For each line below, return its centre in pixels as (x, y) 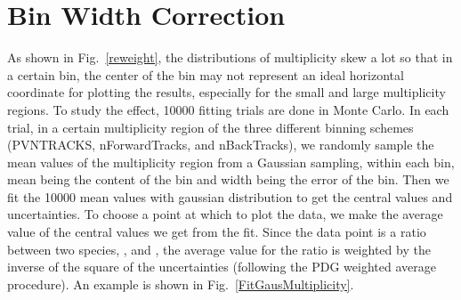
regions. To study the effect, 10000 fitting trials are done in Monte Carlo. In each (228, 109)
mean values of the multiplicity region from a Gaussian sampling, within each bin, (231, 162)
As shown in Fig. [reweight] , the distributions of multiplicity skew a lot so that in (230, 57)
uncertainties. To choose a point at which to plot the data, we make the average (225, 214)
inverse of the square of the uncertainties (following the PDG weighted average (222, 267)
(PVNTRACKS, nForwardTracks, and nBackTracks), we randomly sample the (221, 145)
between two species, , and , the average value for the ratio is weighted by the (219, 249)
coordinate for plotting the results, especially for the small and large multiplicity (226, 92)
